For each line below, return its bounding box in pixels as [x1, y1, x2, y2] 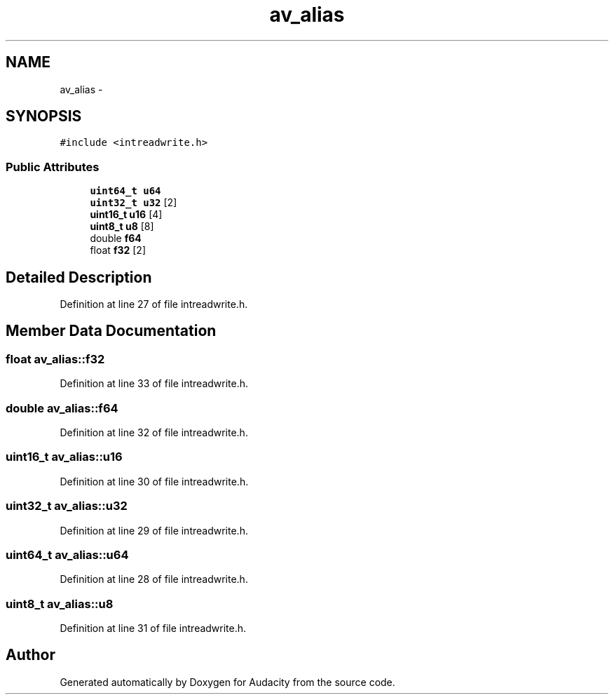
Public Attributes [6, 159, 100, 174]
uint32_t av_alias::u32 [6, 499, 128, 513]
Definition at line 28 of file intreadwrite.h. [60, 573, 248, 586]
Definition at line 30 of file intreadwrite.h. [60, 475, 249, 487]
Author [6, 646, 55, 664]
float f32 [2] [90, 244, 146, 257]
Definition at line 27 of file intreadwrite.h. [60, 298, 248, 311]
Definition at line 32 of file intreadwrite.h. [60, 426, 248, 438]
